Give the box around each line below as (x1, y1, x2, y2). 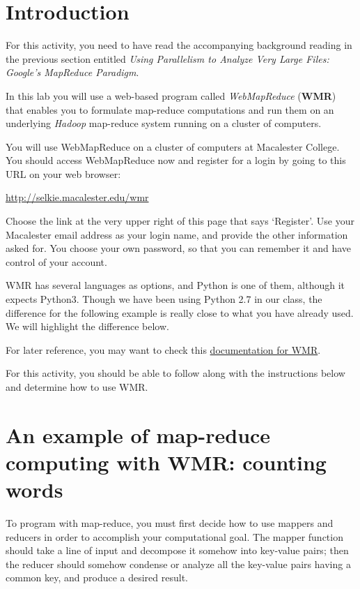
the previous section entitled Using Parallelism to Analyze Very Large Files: (6, 51, 329, 66)
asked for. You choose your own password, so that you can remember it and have (6, 241, 351, 255)
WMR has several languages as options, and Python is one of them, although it (6, 278, 345, 292)
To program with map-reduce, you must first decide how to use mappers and (6, 516, 334, 530)
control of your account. (6, 254, 107, 269)
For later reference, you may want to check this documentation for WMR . (6, 342, 321, 357)
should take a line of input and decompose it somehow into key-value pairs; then (6, 543, 349, 558)
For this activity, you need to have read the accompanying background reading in (6, 38, 352, 52)
